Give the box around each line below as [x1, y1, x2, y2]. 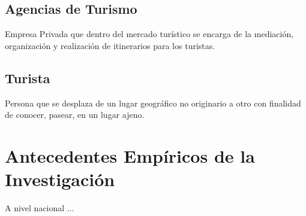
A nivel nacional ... [5, 202, 74, 214]
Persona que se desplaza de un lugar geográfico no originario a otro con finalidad [5, 96, 301, 109]
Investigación [5, 167, 115, 191]
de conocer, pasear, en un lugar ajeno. [5, 108, 145, 121]
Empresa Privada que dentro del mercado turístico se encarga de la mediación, [5, 28, 294, 40]
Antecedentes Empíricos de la [5, 143, 255, 168]
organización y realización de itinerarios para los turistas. [5, 39, 215, 51]
